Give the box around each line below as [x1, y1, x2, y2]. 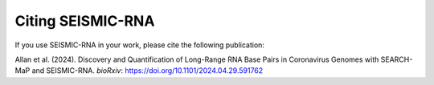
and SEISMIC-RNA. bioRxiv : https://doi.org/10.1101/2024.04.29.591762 [31, 66, 264, 75]
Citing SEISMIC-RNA [14, 12, 155, 30]
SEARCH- [380, 55, 413, 64]
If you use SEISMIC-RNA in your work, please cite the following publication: [14, 40, 265, 50]
